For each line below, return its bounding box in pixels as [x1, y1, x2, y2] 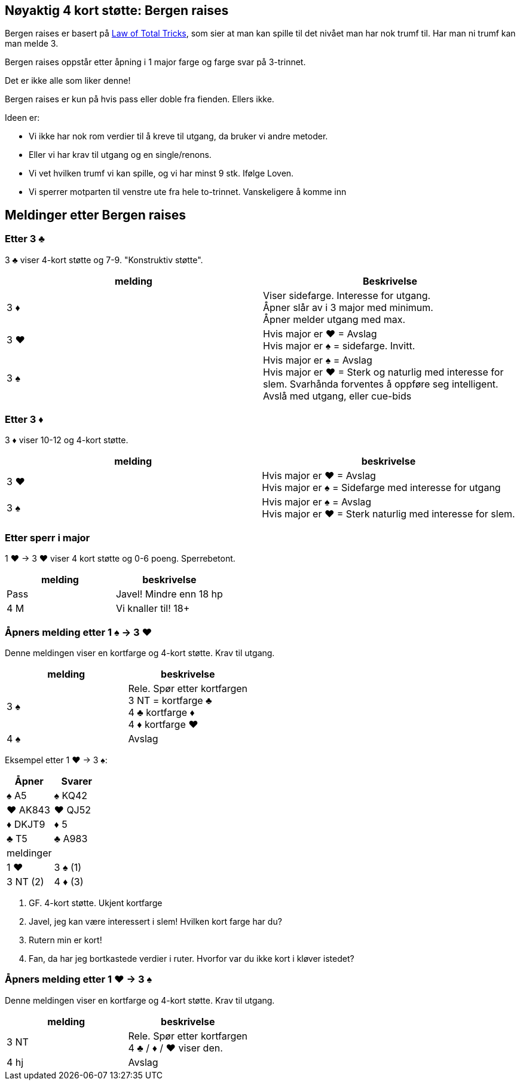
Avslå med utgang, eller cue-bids [263, 389, 412, 402]
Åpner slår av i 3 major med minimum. [263, 301, 433, 313]
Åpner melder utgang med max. [263, 313, 406, 325]
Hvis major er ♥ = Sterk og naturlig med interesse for [263, 365, 504, 378]
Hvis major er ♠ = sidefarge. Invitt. [263, 339, 415, 352]
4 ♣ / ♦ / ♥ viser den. [128, 1041, 223, 1054]
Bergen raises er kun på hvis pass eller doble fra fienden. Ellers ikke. [5, 94, 274, 105]
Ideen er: [5, 112, 40, 123]
